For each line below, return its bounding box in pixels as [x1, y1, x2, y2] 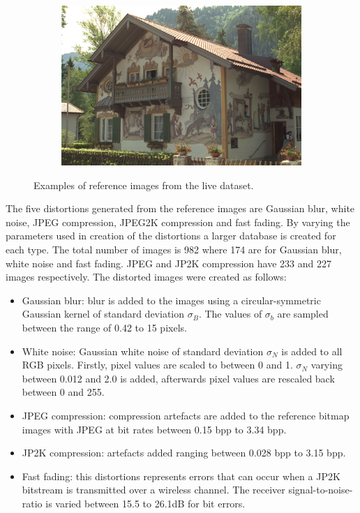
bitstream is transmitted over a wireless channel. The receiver [22, 482, 285, 497]
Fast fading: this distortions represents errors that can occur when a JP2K [22, 468, 340, 483]
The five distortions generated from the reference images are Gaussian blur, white [6, 201, 355, 216]
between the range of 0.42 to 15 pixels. [22, 320, 187, 335]
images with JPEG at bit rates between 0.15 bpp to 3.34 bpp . [22, 422, 287, 436]
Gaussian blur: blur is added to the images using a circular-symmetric [22, 292, 321, 307]
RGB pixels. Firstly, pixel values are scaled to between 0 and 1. [22, 357, 293, 372]
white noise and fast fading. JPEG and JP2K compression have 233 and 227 [6, 255, 331, 270]
